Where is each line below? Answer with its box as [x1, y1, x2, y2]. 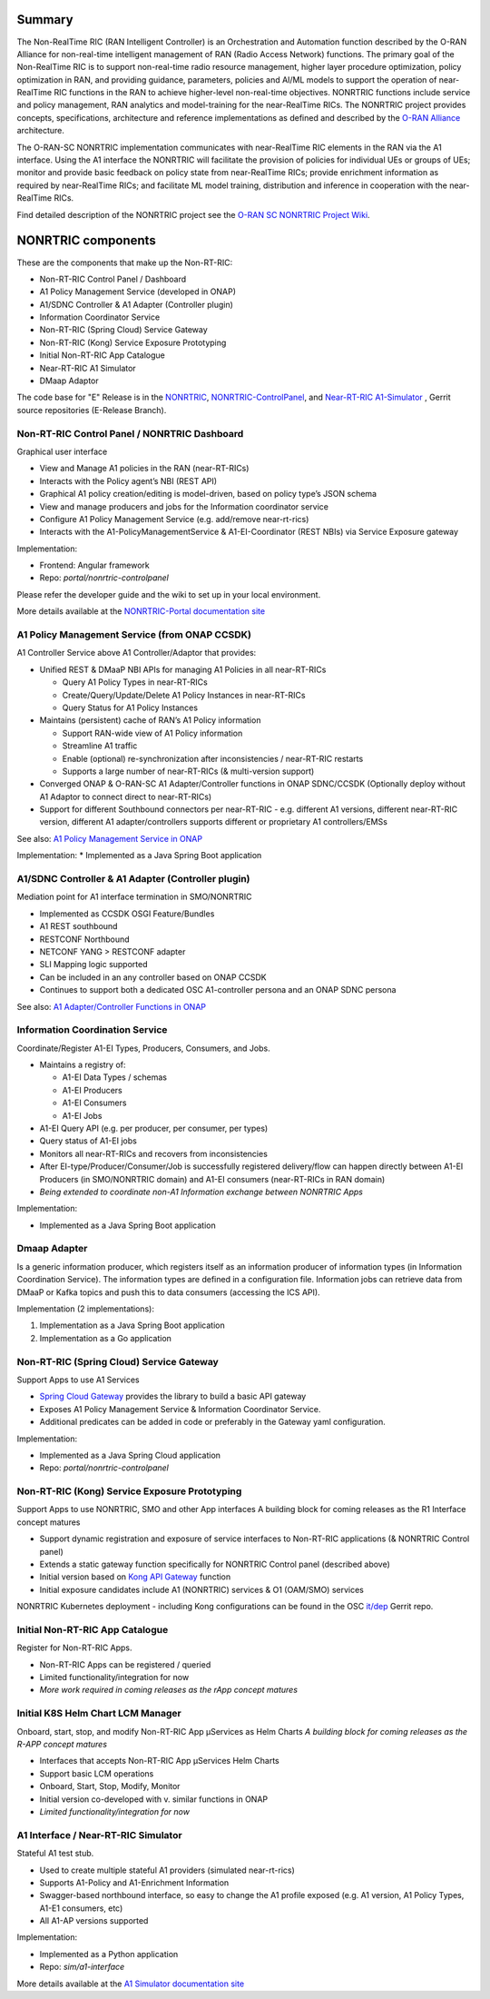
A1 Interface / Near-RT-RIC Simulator [16, 1828, 182, 1841]
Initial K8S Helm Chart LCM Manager [16, 1707, 181, 1720]
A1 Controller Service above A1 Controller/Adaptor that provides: [16, 648, 257, 658]
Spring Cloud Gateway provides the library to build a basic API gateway [39, 1390, 307, 1402]
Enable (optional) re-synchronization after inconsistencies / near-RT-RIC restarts [62, 753, 364, 764]
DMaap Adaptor [39, 375, 99, 386]
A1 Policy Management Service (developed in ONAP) [39, 286, 236, 297]
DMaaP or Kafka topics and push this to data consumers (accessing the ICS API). [16, 1286, 321, 1298]
